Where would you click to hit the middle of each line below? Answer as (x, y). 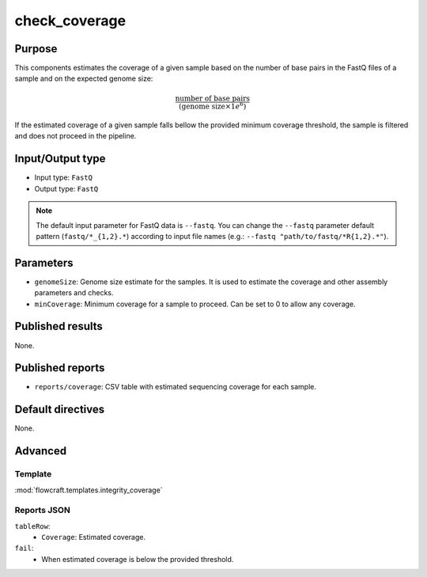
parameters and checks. (74, 293)
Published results (59, 326)
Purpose (36, 49)
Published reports (60, 368)
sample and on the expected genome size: (84, 78)
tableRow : (32, 526)
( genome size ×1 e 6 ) (213, 105)
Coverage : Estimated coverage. (94, 537)
